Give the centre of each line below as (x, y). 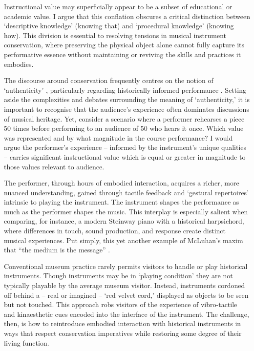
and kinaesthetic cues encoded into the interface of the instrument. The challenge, (127, 314)
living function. (27, 342)
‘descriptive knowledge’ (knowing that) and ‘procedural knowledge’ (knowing (119, 26)
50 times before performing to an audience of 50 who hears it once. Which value (124, 128)
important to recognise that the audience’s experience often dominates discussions (127, 109)
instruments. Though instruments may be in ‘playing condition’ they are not (118, 276)
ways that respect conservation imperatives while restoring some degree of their (123, 333)
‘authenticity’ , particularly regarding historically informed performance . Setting (125, 90)
